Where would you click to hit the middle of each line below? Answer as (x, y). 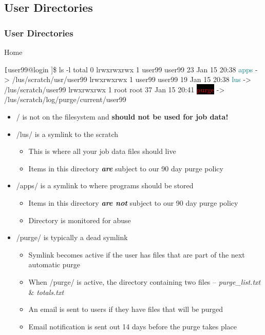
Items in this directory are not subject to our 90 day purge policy (133, 203)
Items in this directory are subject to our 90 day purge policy (126, 168)
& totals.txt (46, 292)
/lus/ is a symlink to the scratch (67, 134)
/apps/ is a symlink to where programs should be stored (105, 185)
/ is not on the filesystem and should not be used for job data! (122, 117)
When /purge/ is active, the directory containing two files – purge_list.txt (145, 281)
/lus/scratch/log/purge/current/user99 (65, 99)
